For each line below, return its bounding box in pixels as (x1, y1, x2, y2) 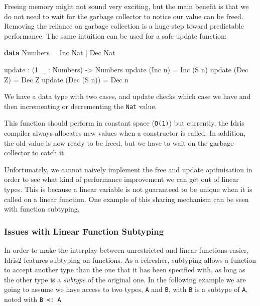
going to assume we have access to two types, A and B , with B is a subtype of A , (4, 284, 248, 294)
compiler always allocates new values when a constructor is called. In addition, (4, 128, 246, 138)
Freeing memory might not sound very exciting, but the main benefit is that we (4, 1, 249, 11)
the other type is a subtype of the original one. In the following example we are (4, 274, 246, 284)
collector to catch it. (4, 147, 66, 158)
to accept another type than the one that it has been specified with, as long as (4, 264, 245, 275)
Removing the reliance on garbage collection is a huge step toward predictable (4, 21, 244, 31)
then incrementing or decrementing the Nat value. (4, 100, 157, 111)
